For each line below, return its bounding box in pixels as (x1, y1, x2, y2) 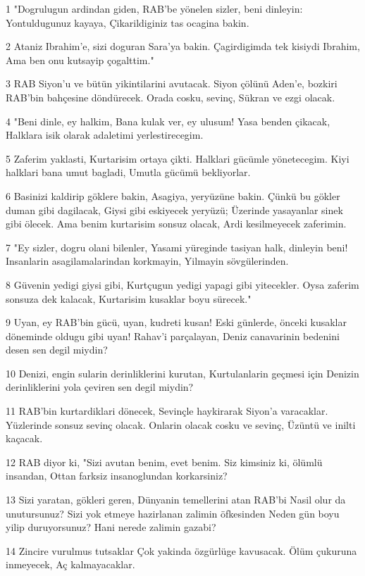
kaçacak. (6, 431, 43, 446)
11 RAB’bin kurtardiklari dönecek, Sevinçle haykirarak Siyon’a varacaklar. (6, 403, 328, 418)
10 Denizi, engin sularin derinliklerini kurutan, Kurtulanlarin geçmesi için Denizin (6, 365, 359, 380)
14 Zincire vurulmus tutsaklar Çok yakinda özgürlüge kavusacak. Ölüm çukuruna (6, 543, 357, 558)
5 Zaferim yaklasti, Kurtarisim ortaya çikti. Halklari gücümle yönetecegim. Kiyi (6, 151, 349, 165)
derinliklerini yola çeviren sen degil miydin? (6, 380, 194, 394)
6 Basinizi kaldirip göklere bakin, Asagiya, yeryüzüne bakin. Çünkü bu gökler (6, 188, 340, 203)
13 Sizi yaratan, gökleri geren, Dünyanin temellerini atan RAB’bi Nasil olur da (6, 492, 346, 507)
